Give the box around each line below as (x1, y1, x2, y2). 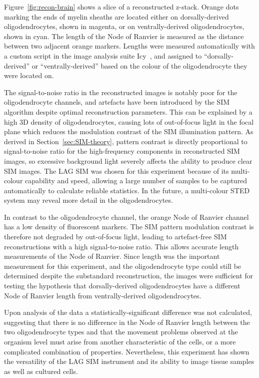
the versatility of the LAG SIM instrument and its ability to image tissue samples (4, 356, 254, 366)
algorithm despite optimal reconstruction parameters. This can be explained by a (4, 106, 252, 117)
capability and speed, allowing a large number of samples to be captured (25, 175, 247, 186)
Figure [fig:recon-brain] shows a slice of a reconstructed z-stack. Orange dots (4, 2, 239, 12)
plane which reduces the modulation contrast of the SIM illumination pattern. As (4, 126, 253, 137)
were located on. (4, 70, 54, 81)
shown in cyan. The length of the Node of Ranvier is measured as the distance (4, 31, 244, 41)
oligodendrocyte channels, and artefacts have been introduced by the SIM (4, 97, 230, 107)
